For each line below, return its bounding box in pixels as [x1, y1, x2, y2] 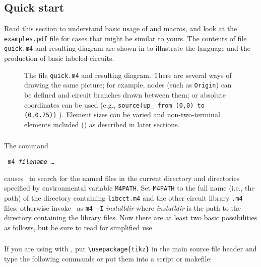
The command [4, 140, 48, 151]
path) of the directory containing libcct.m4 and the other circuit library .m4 [4, 192, 243, 203]
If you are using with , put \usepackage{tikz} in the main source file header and [4, 243, 257, 254]
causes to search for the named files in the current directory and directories [4, 172, 240, 183]
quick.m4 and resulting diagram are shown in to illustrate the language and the [4, 43, 250, 53]
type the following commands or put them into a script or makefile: [4, 253, 212, 264]
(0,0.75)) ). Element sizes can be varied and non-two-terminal [24, 109, 220, 120]
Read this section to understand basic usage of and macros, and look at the [4, 23, 237, 34]
